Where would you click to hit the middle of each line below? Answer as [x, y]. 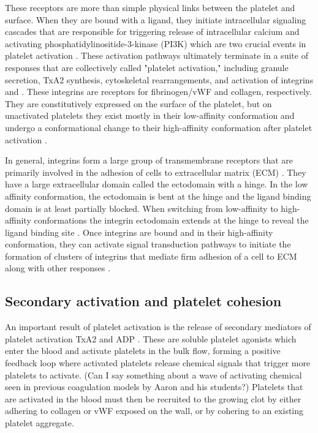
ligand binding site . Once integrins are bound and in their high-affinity [139, 232]
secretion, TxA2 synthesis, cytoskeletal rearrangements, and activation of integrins [159, 79]
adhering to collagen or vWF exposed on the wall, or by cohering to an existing [154, 411]
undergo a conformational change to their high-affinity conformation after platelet [159, 127]
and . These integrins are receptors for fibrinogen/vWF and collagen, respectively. [158, 92]
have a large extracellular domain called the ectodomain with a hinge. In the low [157, 184]
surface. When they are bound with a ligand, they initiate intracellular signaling [156, 19]
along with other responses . [58, 268]
